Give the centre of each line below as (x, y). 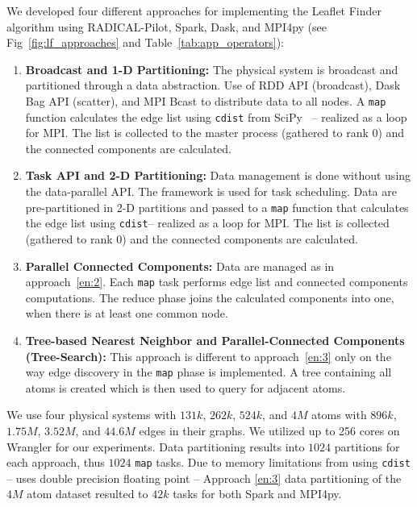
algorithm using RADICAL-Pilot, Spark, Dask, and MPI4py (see (167, 26)
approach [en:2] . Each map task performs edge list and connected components (217, 282)
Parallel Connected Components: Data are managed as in (180, 266)
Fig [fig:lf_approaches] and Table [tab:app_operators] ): (145, 42)
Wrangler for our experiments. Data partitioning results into (156, 446)
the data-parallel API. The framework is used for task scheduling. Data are (211, 191)
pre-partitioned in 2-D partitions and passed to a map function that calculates (217, 207)
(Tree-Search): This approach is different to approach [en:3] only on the (208, 356)
